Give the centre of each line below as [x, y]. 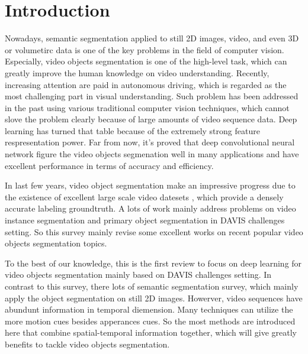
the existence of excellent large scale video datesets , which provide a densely [144, 197]
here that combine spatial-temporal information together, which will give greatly [151, 332]
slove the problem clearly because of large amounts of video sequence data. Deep [151, 119]
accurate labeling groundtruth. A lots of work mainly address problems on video [150, 208]
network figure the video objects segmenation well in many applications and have [152, 154]
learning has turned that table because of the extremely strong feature [132, 130]
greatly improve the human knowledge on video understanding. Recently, [137, 72]
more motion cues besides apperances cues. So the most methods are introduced [150, 321]
